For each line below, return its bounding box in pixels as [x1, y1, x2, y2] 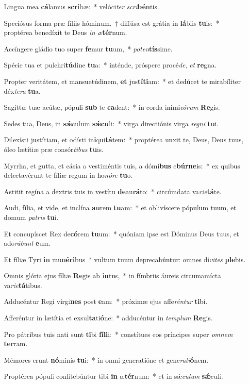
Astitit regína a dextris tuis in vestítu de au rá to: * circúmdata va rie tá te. [4, 186, 222, 196]
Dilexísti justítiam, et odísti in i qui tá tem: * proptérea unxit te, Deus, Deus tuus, [4, 134, 244, 145]
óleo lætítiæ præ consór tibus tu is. [4, 144, 104, 154]
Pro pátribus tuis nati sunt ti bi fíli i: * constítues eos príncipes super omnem [4, 329, 233, 339]
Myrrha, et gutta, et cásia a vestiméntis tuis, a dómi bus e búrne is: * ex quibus [4, 160, 240, 170]
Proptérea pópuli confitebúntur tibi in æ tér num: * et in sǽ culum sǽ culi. [4, 371, 223, 381]
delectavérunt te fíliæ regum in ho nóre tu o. [4, 170, 133, 180]
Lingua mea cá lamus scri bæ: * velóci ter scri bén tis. [4, 1, 159, 11]
